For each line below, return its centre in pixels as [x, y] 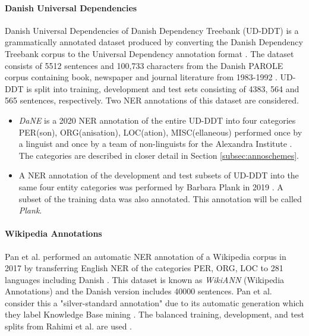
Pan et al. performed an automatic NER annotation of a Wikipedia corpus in [146, 256]
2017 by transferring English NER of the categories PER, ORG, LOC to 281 [144, 268]
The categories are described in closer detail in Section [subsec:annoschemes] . [159, 155]
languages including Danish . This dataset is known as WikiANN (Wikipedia [145, 279]
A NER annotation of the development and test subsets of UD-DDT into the [159, 175]
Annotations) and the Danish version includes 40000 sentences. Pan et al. [138, 291]
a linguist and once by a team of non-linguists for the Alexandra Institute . [155, 144]
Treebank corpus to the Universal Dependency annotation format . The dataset [149, 53]
